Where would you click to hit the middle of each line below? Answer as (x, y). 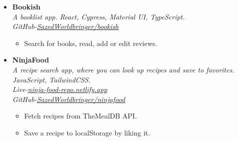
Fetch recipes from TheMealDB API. (81, 116)
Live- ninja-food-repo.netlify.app (60, 89)
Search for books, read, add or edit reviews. (91, 43)
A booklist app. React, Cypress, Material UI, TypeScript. (99, 16)
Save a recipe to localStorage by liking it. (87, 132)
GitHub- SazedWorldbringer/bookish (65, 26)
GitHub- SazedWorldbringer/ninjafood (69, 99)
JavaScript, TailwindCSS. (51, 79)
